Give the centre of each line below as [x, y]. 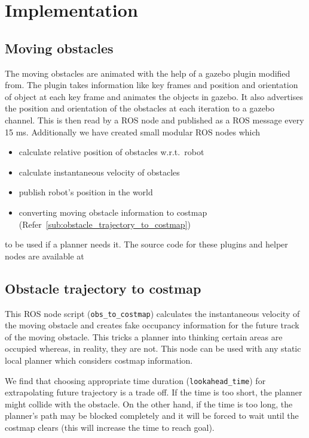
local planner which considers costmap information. [99, 360]
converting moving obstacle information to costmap [113, 212]
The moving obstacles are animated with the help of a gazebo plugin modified [148, 73]
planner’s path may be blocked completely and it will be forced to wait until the [152, 416]
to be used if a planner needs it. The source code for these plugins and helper [146, 244]
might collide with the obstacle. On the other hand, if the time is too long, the [149, 404]
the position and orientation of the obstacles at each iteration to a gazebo [140, 108]
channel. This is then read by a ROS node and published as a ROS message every [154, 120]
